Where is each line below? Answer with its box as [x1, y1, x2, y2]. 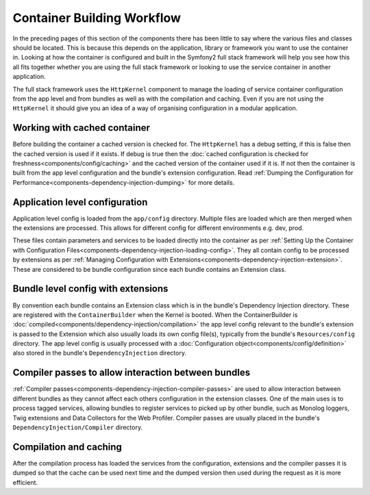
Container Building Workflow [12, 10, 182, 25]
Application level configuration [12, 196, 148, 208]
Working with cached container [12, 122, 151, 134]
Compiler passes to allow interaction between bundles [12, 367, 250, 379]
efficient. [12, 478, 38, 486]
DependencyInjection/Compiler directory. [12, 423, 143, 431]
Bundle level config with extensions [12, 283, 169, 294]
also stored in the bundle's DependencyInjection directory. [12, 349, 186, 357]
